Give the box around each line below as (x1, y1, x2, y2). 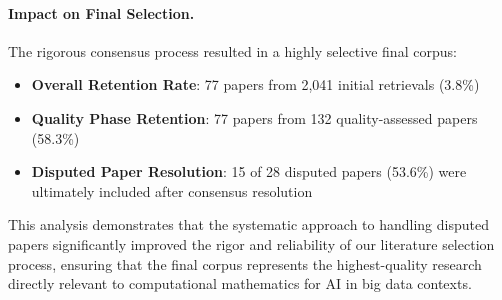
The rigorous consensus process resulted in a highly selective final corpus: (8, 40, 457, 61)
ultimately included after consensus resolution (31, 180, 313, 201)
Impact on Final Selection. (8, 2, 195, 23)
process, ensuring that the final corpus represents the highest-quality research (8, 253, 482, 274)
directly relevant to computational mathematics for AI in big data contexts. (8, 273, 472, 294)
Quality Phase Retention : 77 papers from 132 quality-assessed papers (31, 107, 478, 128)
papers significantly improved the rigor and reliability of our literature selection (8, 233, 495, 254)
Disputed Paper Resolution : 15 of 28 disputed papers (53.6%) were (31, 161, 467, 182)
